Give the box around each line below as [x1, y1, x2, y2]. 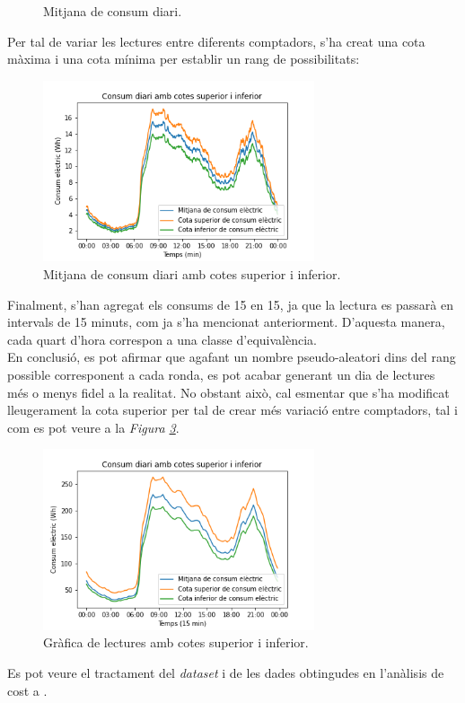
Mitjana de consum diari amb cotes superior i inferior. [43, 264, 341, 283]
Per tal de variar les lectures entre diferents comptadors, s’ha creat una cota [7, 31, 426, 50]
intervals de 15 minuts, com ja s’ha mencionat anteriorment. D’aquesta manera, [7, 312, 445, 331]
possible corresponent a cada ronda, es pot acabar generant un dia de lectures [7, 365, 435, 383]
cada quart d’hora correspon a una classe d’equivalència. [7, 330, 317, 348]
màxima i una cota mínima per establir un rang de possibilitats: [7, 49, 360, 68]
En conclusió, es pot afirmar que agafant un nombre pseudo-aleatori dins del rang [7, 347, 456, 366]
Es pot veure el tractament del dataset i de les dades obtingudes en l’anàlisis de [7, 663, 444, 682]
